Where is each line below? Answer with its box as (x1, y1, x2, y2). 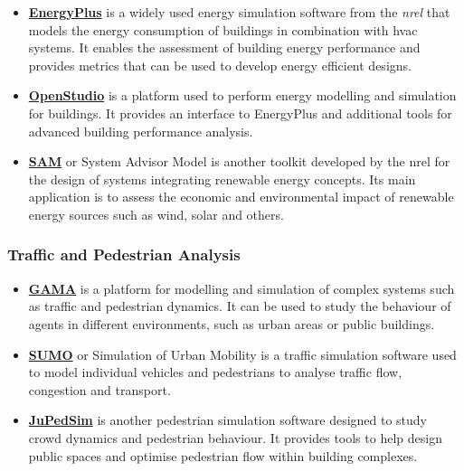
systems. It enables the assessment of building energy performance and (28, 38, 421, 57)
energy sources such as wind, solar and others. (28, 204, 284, 223)
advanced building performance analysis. (28, 121, 253, 140)
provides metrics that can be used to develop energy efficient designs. (28, 55, 412, 74)
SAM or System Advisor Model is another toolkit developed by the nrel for (28, 152, 450, 171)
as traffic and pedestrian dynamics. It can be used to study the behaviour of (28, 297, 451, 316)
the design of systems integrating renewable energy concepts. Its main (28, 169, 416, 188)
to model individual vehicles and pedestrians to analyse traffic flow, (28, 363, 402, 382)
